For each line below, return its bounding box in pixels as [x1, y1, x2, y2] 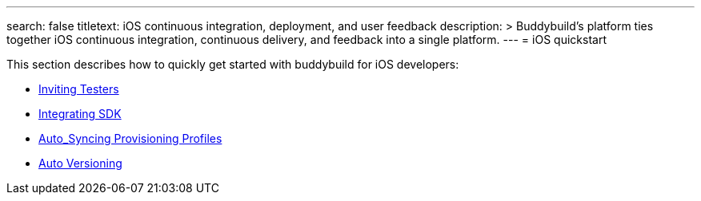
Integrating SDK [38, 107, 122, 120]
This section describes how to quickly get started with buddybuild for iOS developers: [6, 57, 459, 71]
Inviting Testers [38, 82, 119, 96]
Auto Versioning [38, 156, 122, 170]
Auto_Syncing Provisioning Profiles [38, 132, 222, 145]
